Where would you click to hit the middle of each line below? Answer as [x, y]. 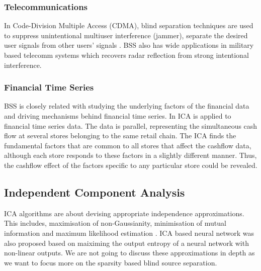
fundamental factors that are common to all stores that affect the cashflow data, [128, 145]
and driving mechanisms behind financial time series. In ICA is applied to [118, 116]
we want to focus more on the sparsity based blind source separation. [111, 262]
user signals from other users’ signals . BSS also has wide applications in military [129, 45]
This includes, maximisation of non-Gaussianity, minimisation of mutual [115, 223]
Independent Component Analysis [95, 192]
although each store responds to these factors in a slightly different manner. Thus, [130, 155]
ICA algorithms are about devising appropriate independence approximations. [124, 213]
